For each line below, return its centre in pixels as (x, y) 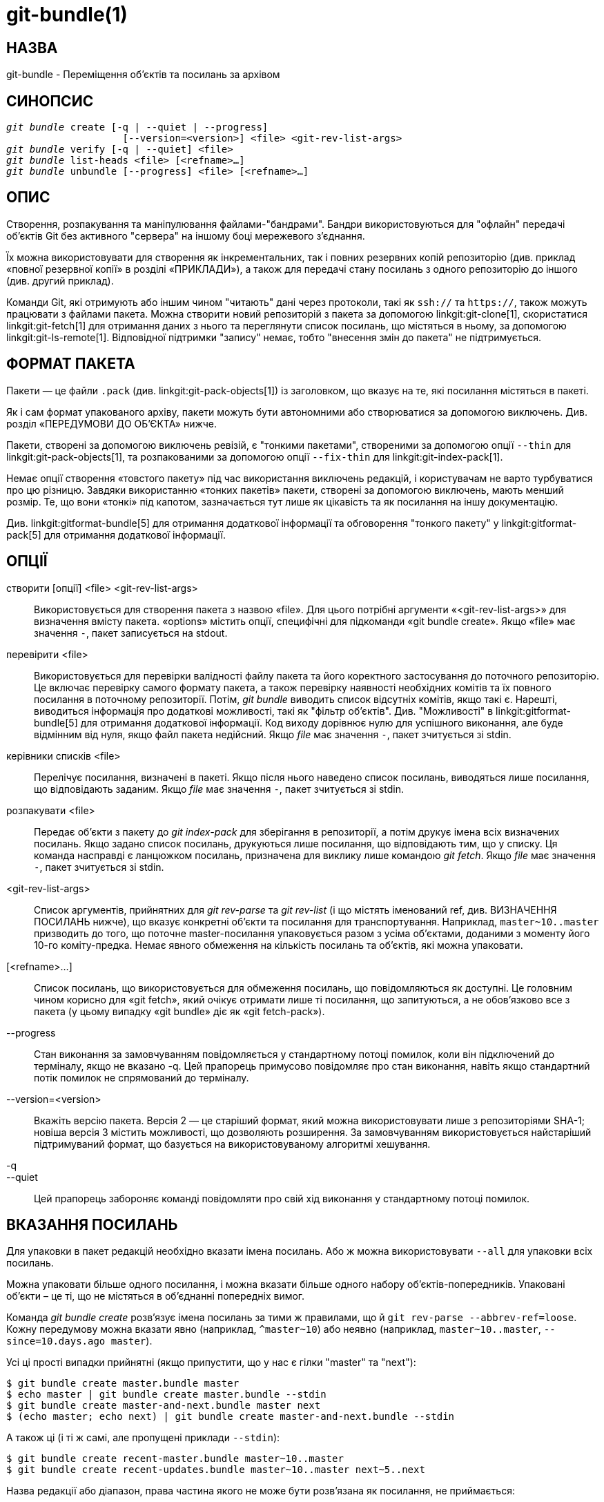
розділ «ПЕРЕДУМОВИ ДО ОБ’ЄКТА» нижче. (112, 423)
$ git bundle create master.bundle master (123, 1384)
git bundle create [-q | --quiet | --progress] (137, 127)
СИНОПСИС (50, 101)
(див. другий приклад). (60, 280)
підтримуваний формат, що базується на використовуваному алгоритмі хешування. (232, 1144)
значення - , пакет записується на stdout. (131, 633)
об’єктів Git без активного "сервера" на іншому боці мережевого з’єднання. (186, 235)
